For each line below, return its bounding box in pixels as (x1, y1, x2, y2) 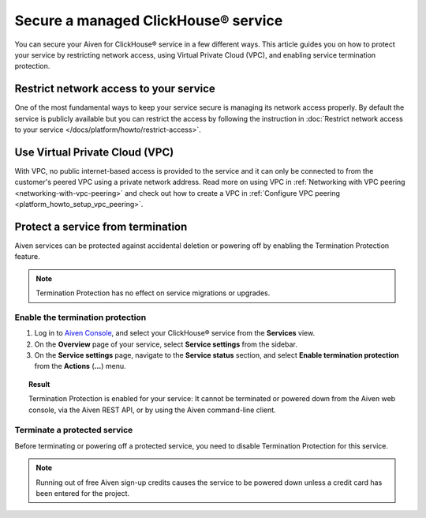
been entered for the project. (35, 488, 130, 497)
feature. (14, 252, 41, 261)
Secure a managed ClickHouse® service (14, 12, 283, 29)
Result (28, 379, 50, 388)
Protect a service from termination (14, 220, 188, 233)
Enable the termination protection (14, 312, 147, 323)
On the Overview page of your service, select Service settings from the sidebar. (34, 340, 297, 349)
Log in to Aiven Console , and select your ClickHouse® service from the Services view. (34, 328, 316, 338)
